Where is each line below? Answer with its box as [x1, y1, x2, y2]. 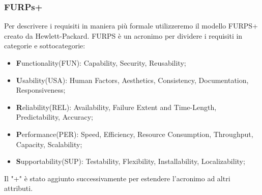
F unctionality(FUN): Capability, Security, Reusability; [16, 58, 186, 68]
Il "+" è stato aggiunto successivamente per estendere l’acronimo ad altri [4, 173, 230, 183]
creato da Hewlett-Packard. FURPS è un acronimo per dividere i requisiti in [4, 30, 243, 41]
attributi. [4, 183, 33, 193]
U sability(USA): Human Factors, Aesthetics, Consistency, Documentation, [16, 74, 249, 85]
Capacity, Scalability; [16, 138, 82, 149]
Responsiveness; [16, 85, 66, 95]
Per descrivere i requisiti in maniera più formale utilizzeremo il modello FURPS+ [4, 20, 258, 31]
